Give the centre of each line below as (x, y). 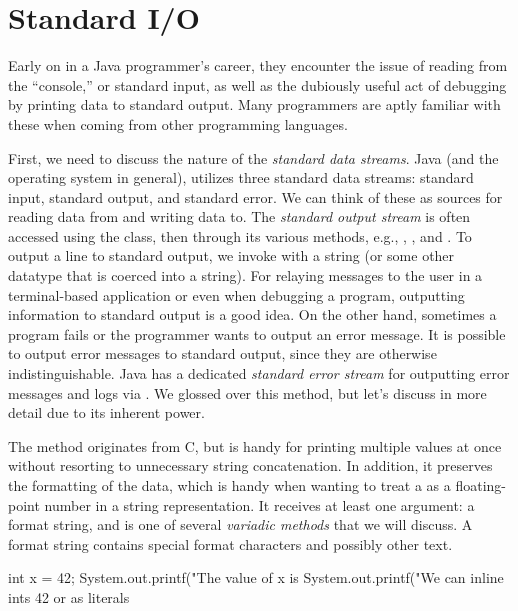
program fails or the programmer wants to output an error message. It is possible (257, 333)
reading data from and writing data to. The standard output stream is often (239, 216)
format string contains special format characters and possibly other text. (230, 543)
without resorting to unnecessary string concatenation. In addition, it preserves (250, 465)
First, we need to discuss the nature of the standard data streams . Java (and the (253, 157)
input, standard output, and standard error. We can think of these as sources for (255, 196)
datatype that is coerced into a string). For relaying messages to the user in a (245, 275)
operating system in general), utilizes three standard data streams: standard (241, 177)
